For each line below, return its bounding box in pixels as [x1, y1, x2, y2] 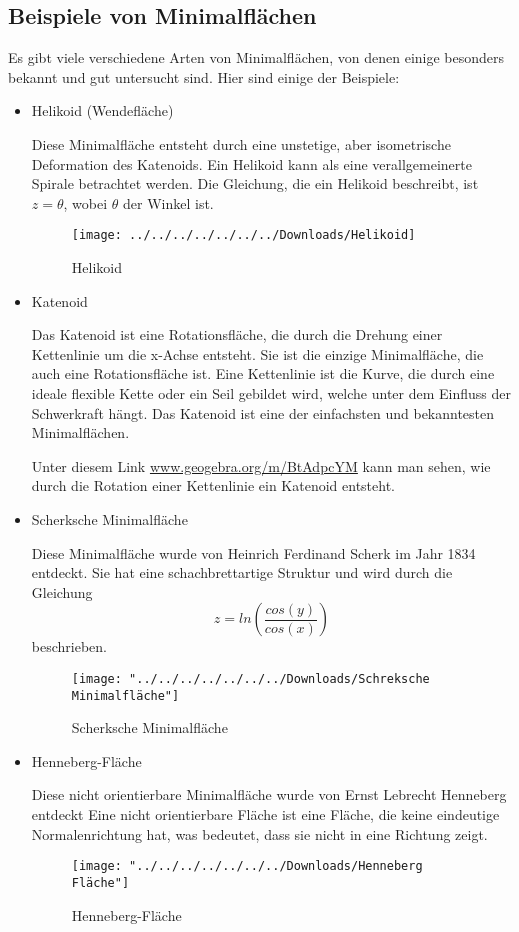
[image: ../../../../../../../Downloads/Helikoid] [71, 228, 416, 243]
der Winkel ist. [123, 192, 214, 213]
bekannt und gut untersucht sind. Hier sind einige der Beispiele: [8, 66, 400, 87]
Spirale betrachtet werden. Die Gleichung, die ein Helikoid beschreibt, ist [31, 173, 479, 194]
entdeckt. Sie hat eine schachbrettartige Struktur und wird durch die [31, 562, 453, 583]
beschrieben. [31, 636, 107, 657]
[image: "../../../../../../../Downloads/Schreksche [71, 671, 430, 686]
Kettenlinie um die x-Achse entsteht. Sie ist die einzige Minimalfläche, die [31, 343, 484, 364]
